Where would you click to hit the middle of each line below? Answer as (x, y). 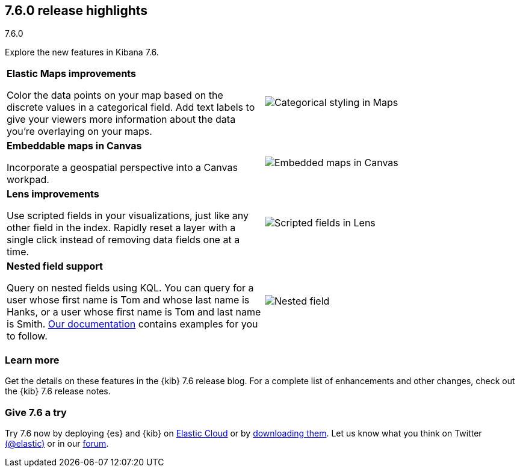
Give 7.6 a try (36, 412)
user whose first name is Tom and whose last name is (128, 300)
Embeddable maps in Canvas (74, 146)
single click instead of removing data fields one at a (123, 240)
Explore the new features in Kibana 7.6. (82, 52)
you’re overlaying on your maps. (79, 132)
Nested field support (55, 266)
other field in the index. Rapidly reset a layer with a (121, 228)
